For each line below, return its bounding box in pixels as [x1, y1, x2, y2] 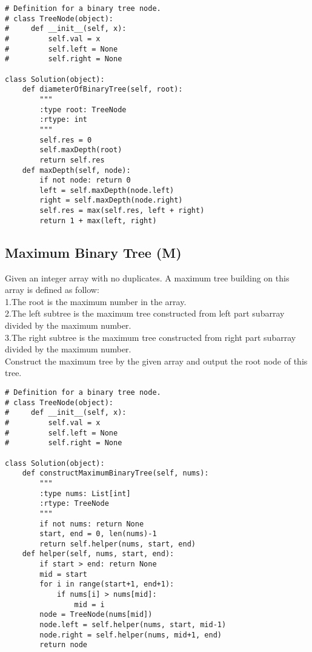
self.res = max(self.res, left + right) [39, 206, 205, 215]
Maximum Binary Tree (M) [5, 243, 182, 261]
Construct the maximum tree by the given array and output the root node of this [5, 354, 308, 367]
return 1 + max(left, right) [39, 216, 157, 225]
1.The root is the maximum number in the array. [5, 295, 187, 308]
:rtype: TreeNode [39, 499, 109, 508]
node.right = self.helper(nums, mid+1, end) [39, 630, 222, 639]
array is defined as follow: [5, 283, 99, 296]
